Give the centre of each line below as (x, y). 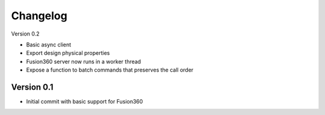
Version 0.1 (32, 87)
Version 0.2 (25, 34)
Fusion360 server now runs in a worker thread (84, 61)
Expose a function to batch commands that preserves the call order (110, 70)
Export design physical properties (68, 53)
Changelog (39, 16)
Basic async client (49, 45)
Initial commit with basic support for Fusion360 (85, 102)
